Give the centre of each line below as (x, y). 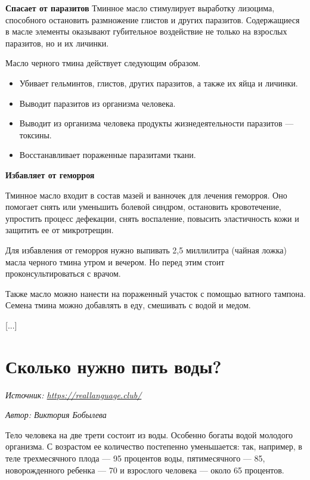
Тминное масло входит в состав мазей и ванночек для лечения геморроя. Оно (146, 195)
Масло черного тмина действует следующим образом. (103, 63)
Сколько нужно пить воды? (114, 366)
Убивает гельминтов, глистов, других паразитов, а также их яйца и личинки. (159, 83)
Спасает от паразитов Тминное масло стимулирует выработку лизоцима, (140, 8)
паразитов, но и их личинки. (57, 43)
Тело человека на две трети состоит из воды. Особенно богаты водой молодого (149, 434)
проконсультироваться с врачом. (63, 273)
